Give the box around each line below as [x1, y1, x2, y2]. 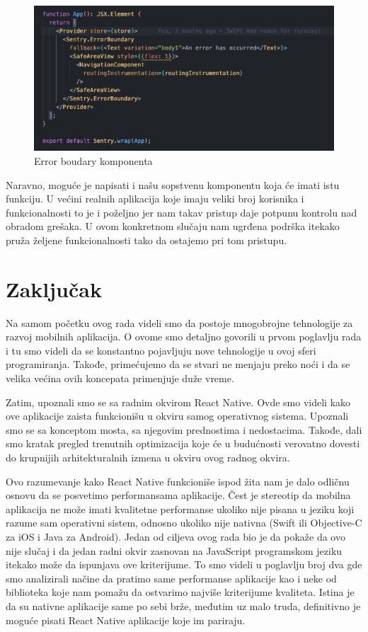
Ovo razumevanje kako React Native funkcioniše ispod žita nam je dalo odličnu [6, 473, 350, 488]
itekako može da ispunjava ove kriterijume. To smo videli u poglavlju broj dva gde [6, 557, 362, 572]
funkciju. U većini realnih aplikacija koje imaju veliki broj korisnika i [6, 191, 304, 206]
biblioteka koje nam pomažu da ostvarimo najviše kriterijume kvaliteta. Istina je [6, 585, 355, 599]
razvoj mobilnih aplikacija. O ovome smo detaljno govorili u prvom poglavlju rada [6, 329, 362, 344]
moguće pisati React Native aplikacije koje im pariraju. [6, 612, 246, 627]
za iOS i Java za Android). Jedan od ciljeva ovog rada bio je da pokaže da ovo [6, 529, 345, 544]
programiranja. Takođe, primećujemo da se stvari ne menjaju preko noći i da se [6, 357, 350, 372]
